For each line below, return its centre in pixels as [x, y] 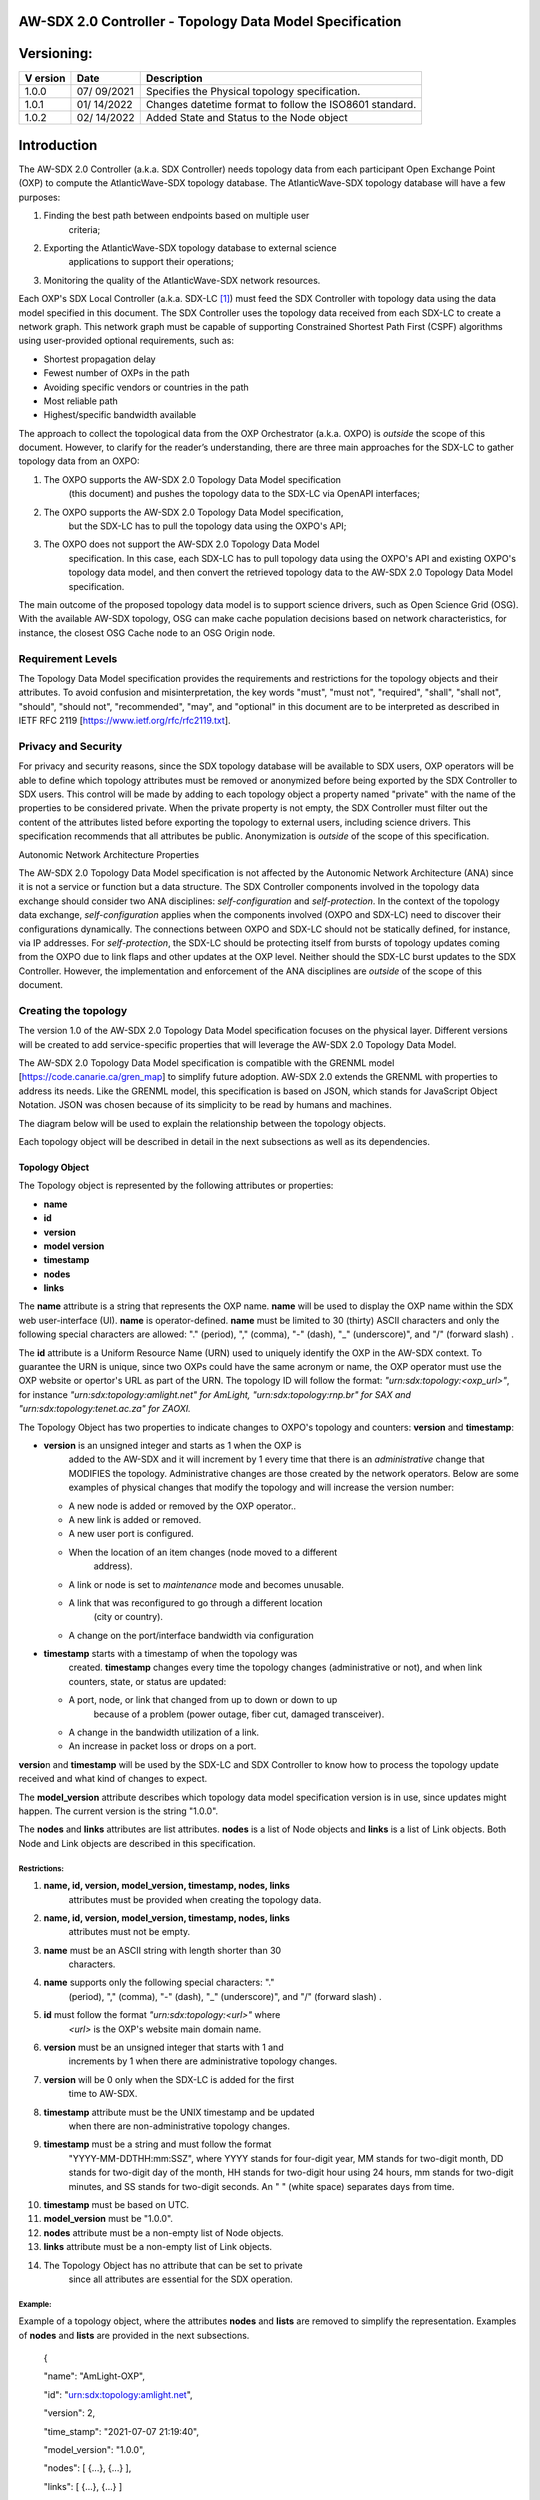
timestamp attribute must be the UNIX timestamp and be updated [179, 2112]
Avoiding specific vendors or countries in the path [146, 387]
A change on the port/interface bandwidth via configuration [191, 1635]
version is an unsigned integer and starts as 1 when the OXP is [172, 1445]
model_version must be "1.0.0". [108, 2219]
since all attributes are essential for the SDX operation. [181, 2279]
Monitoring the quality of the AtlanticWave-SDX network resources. [182, 280]
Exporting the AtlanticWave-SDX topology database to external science [190, 248]
